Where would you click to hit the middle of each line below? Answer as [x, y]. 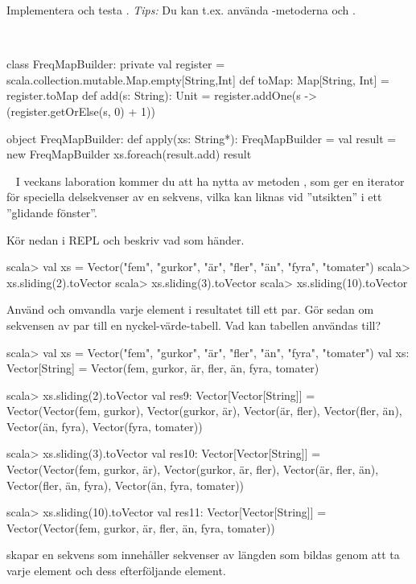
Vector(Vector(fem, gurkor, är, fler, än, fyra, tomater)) [141, 527]
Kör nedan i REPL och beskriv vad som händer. [126, 239]
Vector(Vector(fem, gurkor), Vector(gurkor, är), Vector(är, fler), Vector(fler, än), [204, 411]
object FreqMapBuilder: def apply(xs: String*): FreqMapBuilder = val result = [202, 138]
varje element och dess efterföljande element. [116, 571]
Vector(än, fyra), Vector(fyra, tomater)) [105, 426]
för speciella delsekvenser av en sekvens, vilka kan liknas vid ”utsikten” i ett [194, 197]
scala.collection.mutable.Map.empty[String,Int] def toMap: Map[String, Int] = [198, 79]
